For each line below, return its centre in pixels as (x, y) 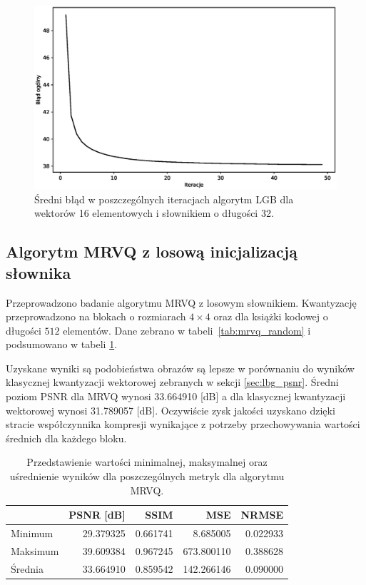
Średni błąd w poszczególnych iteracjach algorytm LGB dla (164, 199)
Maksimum (35, 550)
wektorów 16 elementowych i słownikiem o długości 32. (154, 213)
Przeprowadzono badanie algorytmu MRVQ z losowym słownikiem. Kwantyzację (181, 302)
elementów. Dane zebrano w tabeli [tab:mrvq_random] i (187, 330)
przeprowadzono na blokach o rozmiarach (96, 316)
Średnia (27, 568)
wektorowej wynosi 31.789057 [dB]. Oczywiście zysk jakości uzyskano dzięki (171, 410)
